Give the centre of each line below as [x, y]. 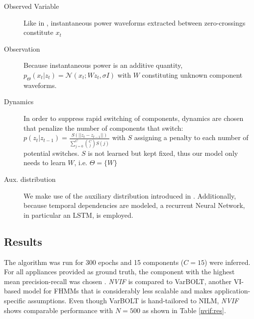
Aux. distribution [30, 179]
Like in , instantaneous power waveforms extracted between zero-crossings [135, 22]
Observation [22, 48]
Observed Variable [32, 6]
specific [15, 300]
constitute [38, 32]
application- [232, 291]
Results [23, 241]
